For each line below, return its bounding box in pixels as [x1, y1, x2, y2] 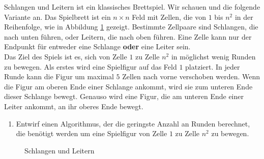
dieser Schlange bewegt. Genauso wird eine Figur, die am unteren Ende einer [4, 91, 244, 102]
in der [234, 11, 253, 22]
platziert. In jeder [185, 61, 240, 72]
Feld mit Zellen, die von [132, 11, 207, 22]
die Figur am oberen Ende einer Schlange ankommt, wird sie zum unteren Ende [4, 81, 253, 91]
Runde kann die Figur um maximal [4, 71, 114, 82]
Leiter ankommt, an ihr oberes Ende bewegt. [4, 101, 143, 111]
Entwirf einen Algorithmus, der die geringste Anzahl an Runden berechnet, [16, 118, 250, 129]
